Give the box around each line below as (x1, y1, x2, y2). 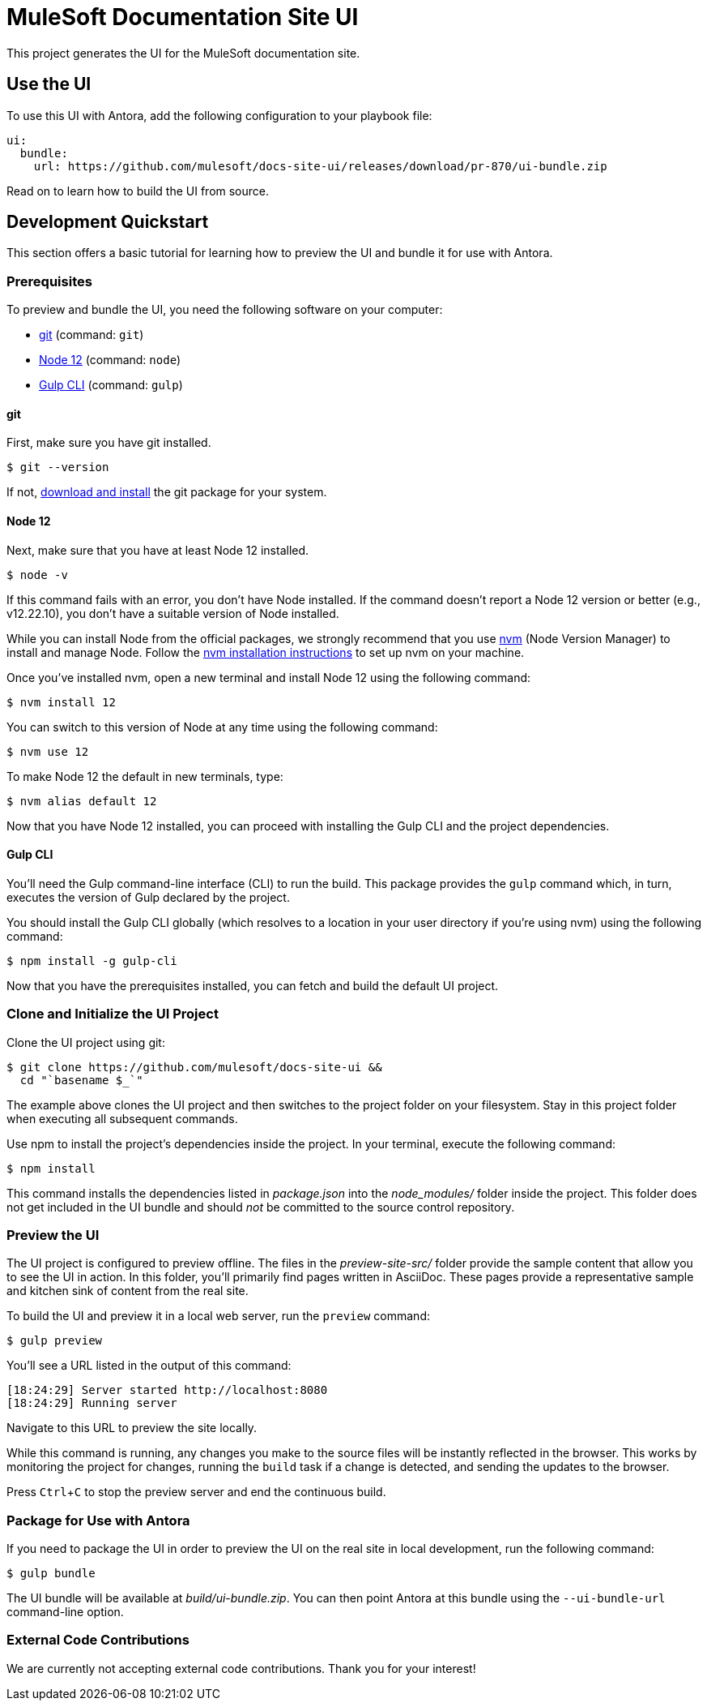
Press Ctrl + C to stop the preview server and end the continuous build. (6, 1485, 386, 1499)
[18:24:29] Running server (6, 1396, 177, 1410)
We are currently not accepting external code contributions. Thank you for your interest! (6, 1661, 476, 1675)
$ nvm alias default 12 (6, 794, 157, 808)
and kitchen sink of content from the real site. (6, 1284, 249, 1298)
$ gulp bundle (6, 1567, 96, 1580)
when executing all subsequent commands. (6, 1111, 238, 1126)
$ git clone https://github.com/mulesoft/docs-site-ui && (6, 1060, 382, 1074)
